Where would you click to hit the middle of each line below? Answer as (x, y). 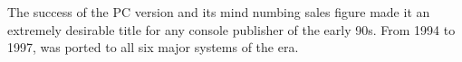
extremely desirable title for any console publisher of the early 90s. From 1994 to (231, 29)
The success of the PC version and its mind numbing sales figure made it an (219, 12)
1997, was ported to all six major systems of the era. (153, 47)
